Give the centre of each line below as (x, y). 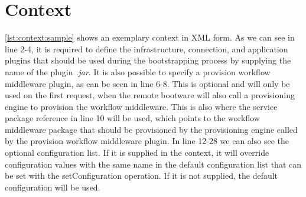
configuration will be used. (53, 187)
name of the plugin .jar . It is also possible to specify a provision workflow (138, 71)
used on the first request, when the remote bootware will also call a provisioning (150, 95)
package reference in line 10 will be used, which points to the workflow (132, 118)
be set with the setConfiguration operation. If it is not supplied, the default (141, 176)
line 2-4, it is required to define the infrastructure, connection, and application (147, 49)
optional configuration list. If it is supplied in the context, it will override (137, 153)
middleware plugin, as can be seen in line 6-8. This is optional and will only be (147, 83)
